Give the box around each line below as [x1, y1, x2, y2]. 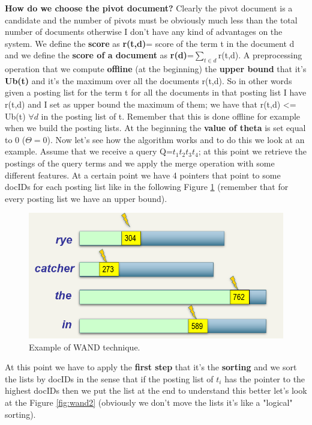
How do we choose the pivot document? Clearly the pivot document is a [5, 2, 293, 14]
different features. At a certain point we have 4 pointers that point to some [5, 168, 281, 181]
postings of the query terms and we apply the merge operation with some [5, 156, 275, 169]
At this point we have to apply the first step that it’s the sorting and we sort [5, 361, 297, 373]
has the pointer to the [224, 372, 305, 385]
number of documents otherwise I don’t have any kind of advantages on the [5, 25, 283, 38]
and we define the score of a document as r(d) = [5, 49, 194, 61]
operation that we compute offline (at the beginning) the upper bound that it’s [5, 63, 307, 75]
